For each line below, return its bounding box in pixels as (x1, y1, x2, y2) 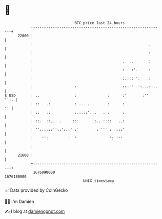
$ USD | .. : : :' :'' (4, 93, 149, 98)
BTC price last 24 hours (74, 20, 125, 25)
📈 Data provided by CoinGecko (4, 187, 68, 193)
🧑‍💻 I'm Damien (4, 199, 35, 204)
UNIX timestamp (83, 178, 114, 183)
